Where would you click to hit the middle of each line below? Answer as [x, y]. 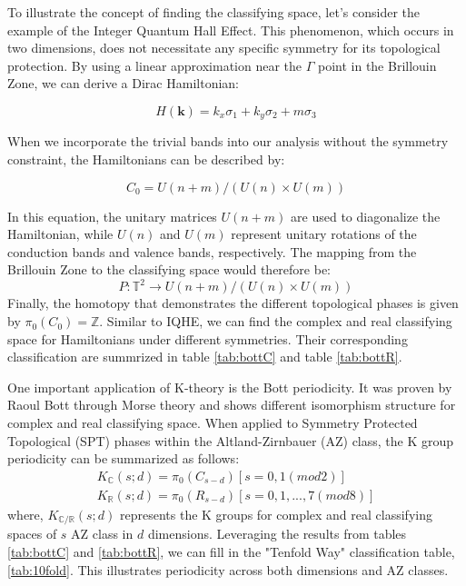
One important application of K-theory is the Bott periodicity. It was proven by [230, 387]
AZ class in [102, 534]
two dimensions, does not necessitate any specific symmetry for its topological [224, 48]
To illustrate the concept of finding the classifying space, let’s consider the [213, 12]
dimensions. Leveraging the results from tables [277, 534]
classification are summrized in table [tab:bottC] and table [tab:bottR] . [205, 357]
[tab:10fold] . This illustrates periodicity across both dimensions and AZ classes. [228, 569]
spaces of [32, 534]
